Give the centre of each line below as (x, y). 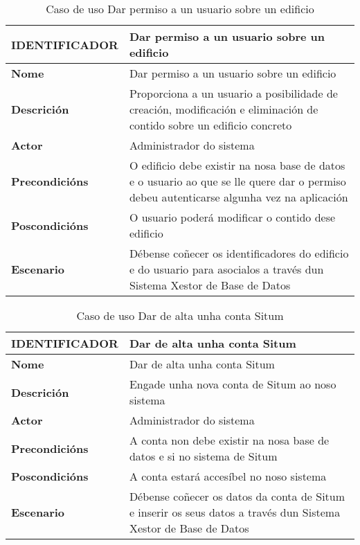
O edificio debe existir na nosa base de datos (237, 165)
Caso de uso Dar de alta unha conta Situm (180, 315)
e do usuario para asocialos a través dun (226, 269)
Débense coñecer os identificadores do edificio (239, 253)
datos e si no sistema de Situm (203, 456)
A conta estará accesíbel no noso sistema (228, 476)
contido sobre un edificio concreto (210, 125)
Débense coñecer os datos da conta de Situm (237, 496)
